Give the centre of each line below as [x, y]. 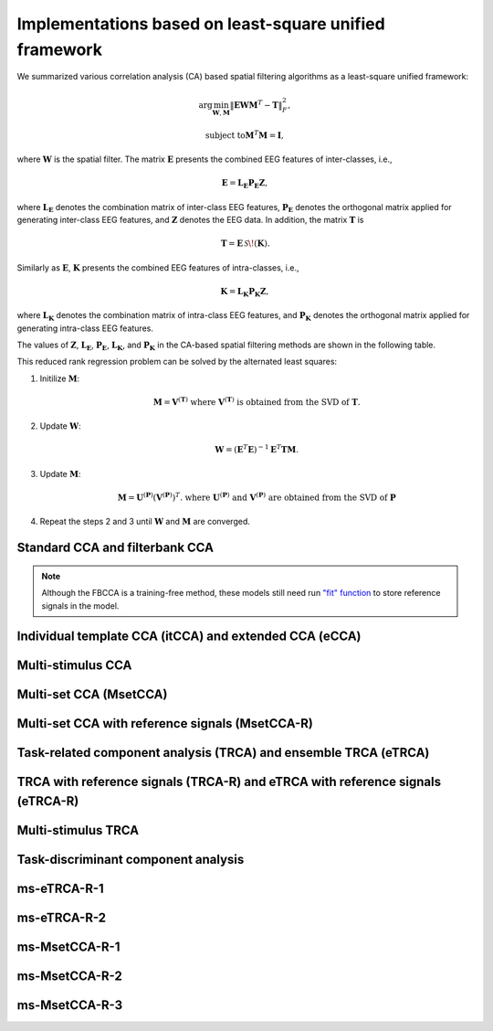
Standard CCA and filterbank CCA [115, 548]
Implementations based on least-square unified [201, 24]
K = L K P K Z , [245, 292]
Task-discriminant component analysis [131, 860]
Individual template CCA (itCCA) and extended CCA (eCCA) [189, 637]
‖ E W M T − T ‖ [256, 104]
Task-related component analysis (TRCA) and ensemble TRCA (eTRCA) [223, 753]
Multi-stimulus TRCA [78, 830]
